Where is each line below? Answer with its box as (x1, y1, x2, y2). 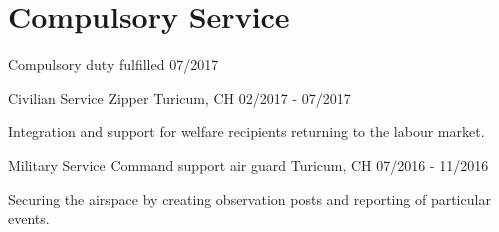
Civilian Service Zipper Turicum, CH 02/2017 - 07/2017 (8, 87, 351, 108)
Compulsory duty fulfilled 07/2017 (8, 54, 219, 75)
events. (8, 208, 50, 229)
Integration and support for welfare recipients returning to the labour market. (8, 121, 485, 142)
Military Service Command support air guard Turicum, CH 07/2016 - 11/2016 (8, 154, 489, 175)
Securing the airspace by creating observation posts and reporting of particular (8, 188, 491, 209)
